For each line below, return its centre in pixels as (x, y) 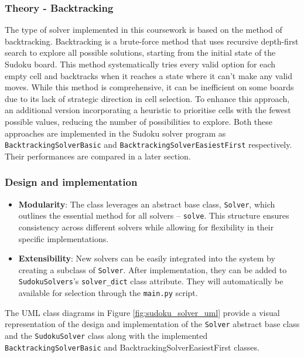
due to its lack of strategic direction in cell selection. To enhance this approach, (147, 98)
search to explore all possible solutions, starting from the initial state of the (140, 52)
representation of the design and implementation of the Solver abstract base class (152, 324)
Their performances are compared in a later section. (98, 156)
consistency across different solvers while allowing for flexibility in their (146, 227)
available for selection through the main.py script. (108, 293)
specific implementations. (64, 238)
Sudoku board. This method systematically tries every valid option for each (140, 64)
